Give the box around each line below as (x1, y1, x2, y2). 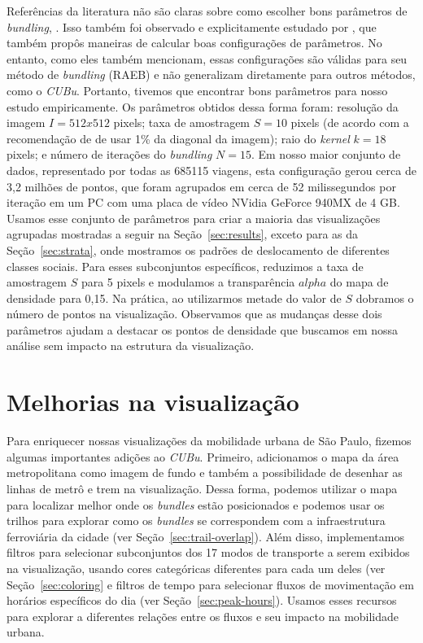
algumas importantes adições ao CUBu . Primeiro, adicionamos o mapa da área (7, 448, 399, 465)
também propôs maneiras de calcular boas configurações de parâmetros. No (7, 34, 382, 51)
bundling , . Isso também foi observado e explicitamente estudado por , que (7, 18, 377, 35)
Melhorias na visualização (7, 385, 299, 418)
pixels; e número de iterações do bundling (7, 146, 212, 163)
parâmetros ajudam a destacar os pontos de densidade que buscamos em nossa (7, 321, 399, 338)
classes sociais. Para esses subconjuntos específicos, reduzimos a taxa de (7, 257, 364, 274)
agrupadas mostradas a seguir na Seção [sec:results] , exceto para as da (7, 225, 359, 243)
